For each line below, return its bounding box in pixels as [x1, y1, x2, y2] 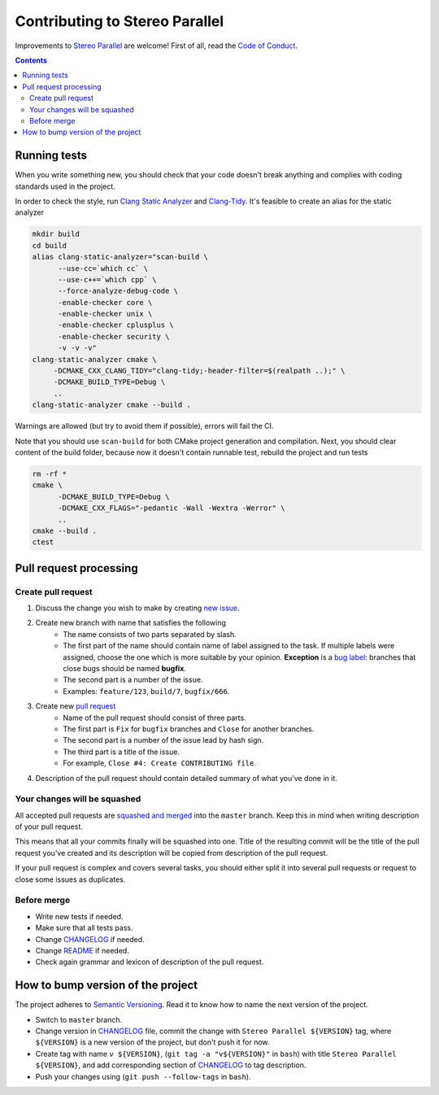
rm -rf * [32, 469, 67, 478]
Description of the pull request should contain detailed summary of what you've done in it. [35, 773, 337, 783]
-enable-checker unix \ [58, 309, 153, 319]
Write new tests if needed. [35, 911, 124, 921]
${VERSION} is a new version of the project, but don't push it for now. [35, 1037, 270, 1047]
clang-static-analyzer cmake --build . [32, 400, 191, 410]
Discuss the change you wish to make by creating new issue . [35, 603, 240, 613]
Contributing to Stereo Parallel [15, 12, 224, 30]
